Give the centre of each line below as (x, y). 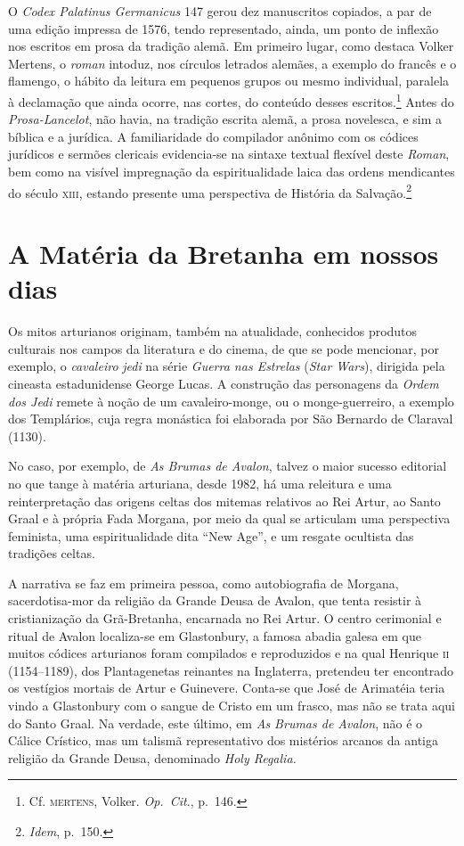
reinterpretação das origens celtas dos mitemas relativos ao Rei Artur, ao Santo (224, 501)
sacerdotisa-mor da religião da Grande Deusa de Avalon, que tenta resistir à (215, 600)
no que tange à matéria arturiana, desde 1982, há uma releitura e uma (200, 483)
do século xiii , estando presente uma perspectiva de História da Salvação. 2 (210, 191)
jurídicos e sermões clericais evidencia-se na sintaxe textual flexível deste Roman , (229, 154)
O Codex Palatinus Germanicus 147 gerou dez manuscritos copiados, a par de (220, 11)
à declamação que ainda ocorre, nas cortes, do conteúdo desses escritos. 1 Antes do (231, 100)
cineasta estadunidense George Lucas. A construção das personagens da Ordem (224, 383)
